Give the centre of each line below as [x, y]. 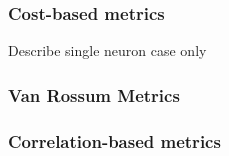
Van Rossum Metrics [94, 94]
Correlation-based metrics [114, 140]
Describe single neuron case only [107, 50]
